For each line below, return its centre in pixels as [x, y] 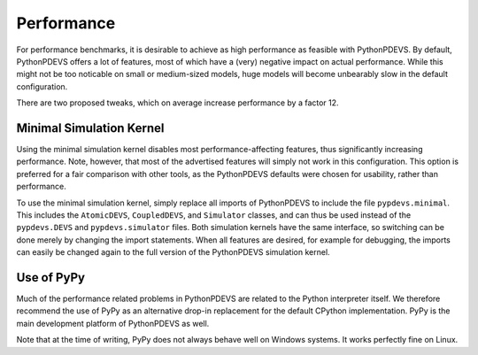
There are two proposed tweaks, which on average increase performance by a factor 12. [178, 103]
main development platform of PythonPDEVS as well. [113, 323]
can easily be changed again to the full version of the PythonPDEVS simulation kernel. [173, 252]
